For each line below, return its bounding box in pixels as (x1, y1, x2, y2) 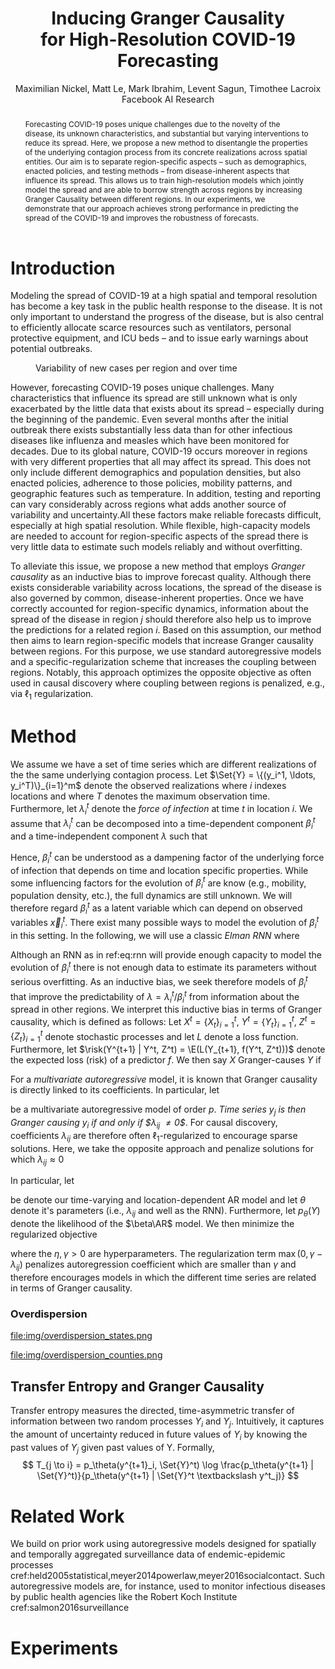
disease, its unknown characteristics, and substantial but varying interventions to (24, 128, 309, 139)
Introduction (10, 257, 116, 279)
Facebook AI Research (121, 93, 215, 105)
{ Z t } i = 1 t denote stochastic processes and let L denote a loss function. (10, 1028, 299, 1045)
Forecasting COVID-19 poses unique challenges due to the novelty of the (24, 118, 281, 129)
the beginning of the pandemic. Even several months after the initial (10, 413, 289, 426)
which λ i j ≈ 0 (10, 1153, 65, 1167)
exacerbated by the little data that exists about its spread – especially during (10, 403, 325, 415)
